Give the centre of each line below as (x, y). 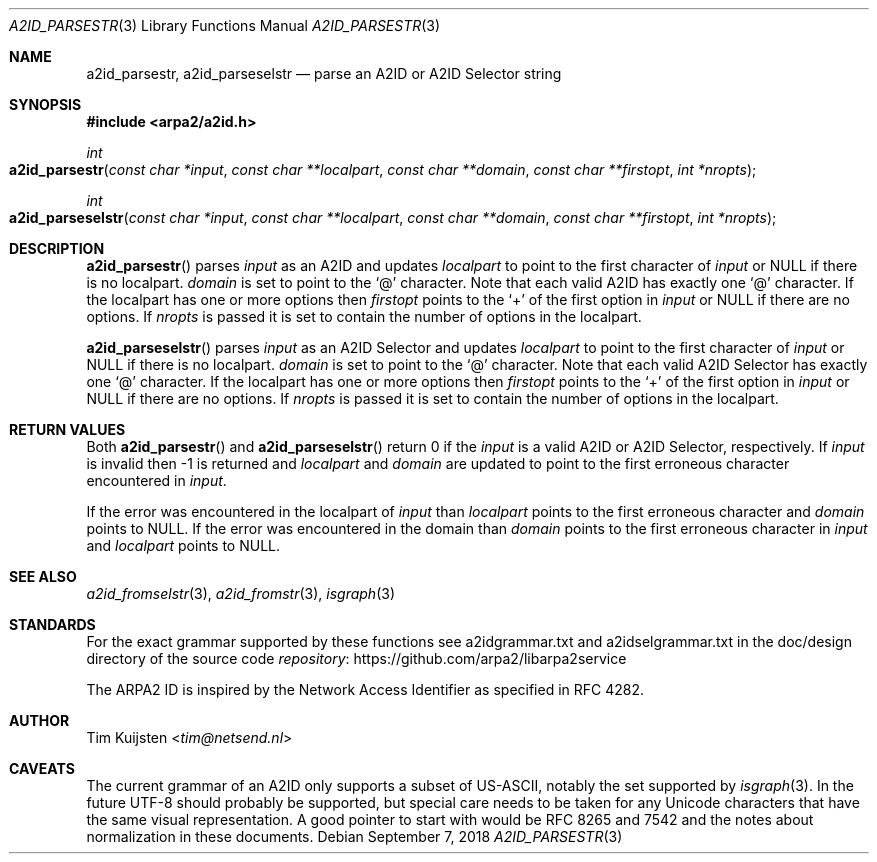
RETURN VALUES (67, 429)
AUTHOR (39, 720)
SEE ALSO (43, 576)
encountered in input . (156, 480)
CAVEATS (42, 768)
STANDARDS (52, 624)
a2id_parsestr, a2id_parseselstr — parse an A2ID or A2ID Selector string (324, 73)
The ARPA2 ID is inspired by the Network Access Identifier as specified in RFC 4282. (365, 689)
